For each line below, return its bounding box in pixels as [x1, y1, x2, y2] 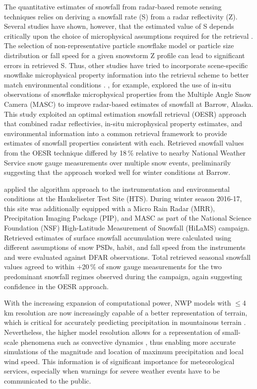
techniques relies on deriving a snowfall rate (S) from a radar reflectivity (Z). [4, 11, 238, 21]
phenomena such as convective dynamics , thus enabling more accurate [20, 336, 236, 347]
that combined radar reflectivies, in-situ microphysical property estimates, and [4, 118, 243, 129]
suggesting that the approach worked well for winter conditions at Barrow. [4, 167, 231, 177]
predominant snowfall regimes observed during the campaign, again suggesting [4, 271, 243, 282]
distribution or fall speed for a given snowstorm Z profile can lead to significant [4, 50, 245, 60]
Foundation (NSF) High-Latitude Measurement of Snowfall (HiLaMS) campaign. [4, 223, 250, 233]
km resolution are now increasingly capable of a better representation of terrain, [4, 307, 248, 317]
